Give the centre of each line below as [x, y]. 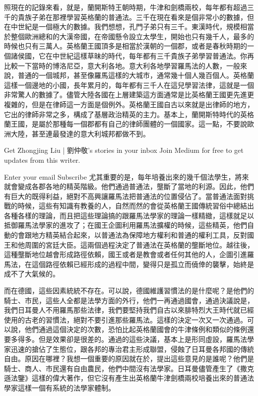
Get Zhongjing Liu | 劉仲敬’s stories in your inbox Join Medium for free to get [124, 150]
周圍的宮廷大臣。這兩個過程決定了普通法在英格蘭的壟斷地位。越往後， [139, 244]
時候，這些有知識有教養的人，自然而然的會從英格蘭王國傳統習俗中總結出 [136, 206]
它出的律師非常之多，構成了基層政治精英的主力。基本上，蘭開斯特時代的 [122, 114]
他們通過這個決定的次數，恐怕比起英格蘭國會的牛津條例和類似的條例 [136, 329]
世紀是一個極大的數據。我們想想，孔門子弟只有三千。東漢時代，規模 [129, 27]
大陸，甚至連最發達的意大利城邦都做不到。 [80, 133]
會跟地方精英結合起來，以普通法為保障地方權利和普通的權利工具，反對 [132, 235]
